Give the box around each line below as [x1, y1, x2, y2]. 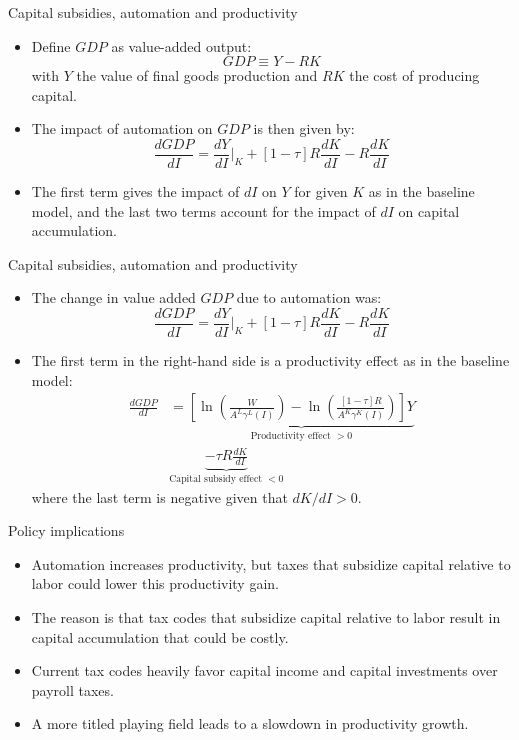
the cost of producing [349, 65, 480, 86]
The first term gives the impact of [31, 181, 240, 202]
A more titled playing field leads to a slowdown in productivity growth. [31, 713, 469, 734]
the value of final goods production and [76, 65, 318, 86]
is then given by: [253, 118, 355, 139]
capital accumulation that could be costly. [31, 626, 289, 647]
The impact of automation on [31, 118, 213, 139]
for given [294, 181, 348, 202]
